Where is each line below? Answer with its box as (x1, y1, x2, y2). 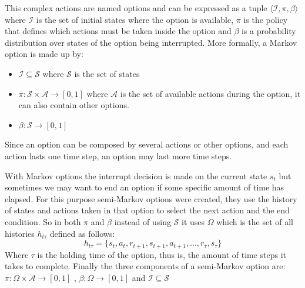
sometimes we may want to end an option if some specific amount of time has (5, 181, 284, 193)
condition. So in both (5, 215, 81, 227)
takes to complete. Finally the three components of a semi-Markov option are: (5, 260, 286, 272)
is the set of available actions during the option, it (120, 87, 301, 99)
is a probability (241, 25, 296, 37)
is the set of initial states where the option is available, (36, 13, 234, 25)
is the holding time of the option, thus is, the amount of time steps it (37, 248, 287, 260)
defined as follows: (49, 227, 115, 239)
